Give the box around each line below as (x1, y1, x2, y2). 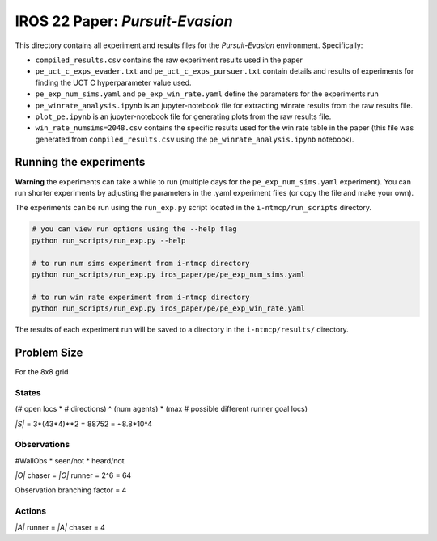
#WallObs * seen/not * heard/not (15, 455, 125, 465)
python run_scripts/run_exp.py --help (32, 235, 186, 245)
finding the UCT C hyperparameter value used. (35, 78, 192, 87)
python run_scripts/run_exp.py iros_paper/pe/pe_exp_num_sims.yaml (32, 269, 306, 279)
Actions (15, 505, 47, 517)
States (15, 387, 42, 398)
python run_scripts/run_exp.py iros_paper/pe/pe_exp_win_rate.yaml (32, 304, 306, 313)
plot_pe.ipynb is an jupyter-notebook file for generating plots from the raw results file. (35, 112, 332, 121)
